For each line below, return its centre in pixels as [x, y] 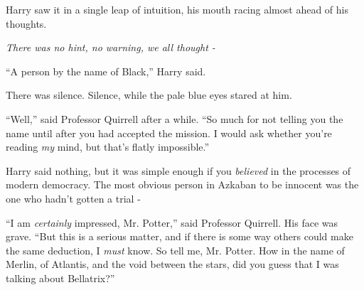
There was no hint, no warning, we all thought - [111, 47]
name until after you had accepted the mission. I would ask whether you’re [169, 133]
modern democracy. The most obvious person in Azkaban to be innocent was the [182, 184]
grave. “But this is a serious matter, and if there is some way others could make [180, 236]
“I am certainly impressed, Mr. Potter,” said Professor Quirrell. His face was [172, 222]
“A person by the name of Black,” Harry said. [106, 71]
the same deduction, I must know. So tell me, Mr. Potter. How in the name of [175, 250]
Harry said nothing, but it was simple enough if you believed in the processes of [178, 170]
